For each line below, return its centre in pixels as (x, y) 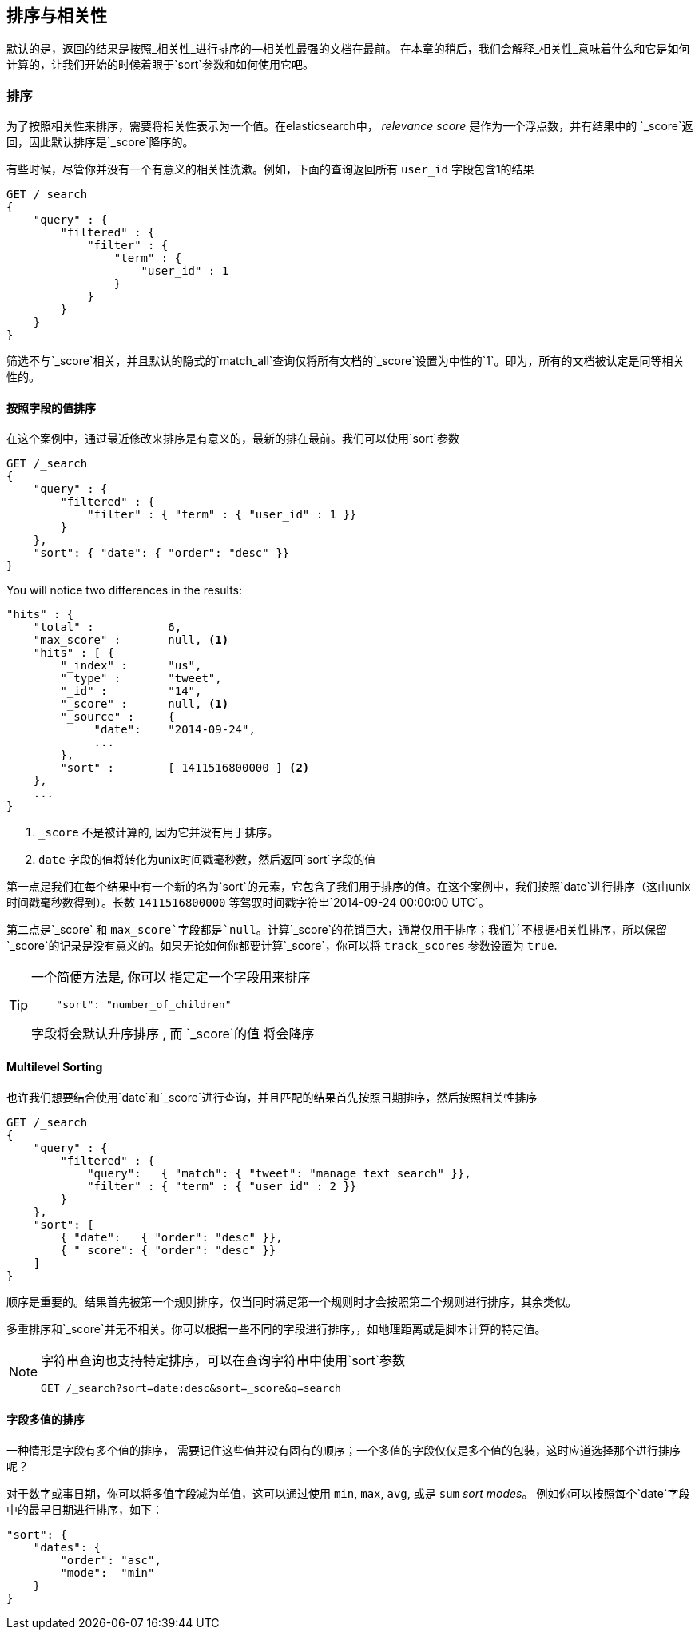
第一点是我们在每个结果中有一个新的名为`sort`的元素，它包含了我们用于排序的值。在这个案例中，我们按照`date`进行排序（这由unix (349, 887)
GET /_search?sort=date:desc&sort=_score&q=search (191, 1388)
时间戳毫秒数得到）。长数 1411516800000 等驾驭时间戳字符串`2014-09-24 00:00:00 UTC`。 (248, 903)
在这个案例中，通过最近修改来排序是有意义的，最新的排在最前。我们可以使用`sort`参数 (233, 439)
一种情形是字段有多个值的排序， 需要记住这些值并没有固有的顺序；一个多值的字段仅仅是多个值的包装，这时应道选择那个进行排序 (344, 1450)
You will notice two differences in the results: (125, 590)
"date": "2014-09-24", (175, 730)
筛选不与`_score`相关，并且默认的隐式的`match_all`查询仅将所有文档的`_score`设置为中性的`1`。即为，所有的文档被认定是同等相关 (346, 361)
